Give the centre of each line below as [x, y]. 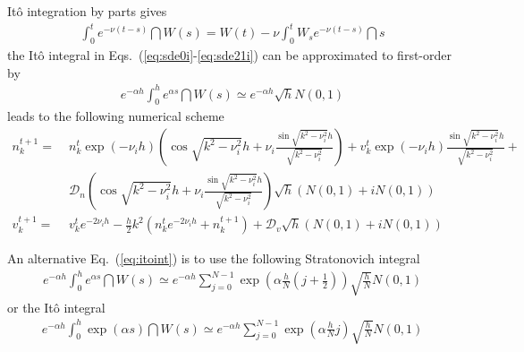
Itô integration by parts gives [87, 11]
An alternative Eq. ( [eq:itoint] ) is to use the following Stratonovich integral [214, 258]
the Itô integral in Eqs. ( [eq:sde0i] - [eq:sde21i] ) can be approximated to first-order [229, 54]
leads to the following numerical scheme [116, 116]
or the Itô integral [56, 307]
